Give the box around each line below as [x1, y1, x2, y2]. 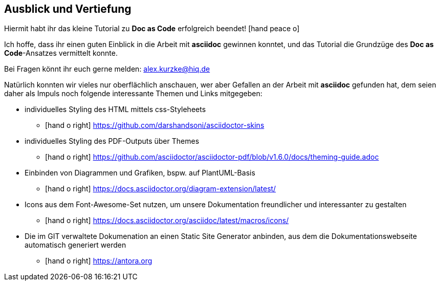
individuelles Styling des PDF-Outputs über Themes [25, 137, 200, 146]
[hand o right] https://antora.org [45, 256, 152, 266]
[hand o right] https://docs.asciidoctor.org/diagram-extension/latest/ [45, 184, 276, 193]
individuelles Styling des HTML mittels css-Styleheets [25, 105, 206, 114]
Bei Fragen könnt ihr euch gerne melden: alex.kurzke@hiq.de [4, 64, 210, 74]
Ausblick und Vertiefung [4, 3, 131, 15]
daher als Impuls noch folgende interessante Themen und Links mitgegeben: [4, 89, 262, 98]
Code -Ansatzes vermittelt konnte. [4, 49, 118, 58]
